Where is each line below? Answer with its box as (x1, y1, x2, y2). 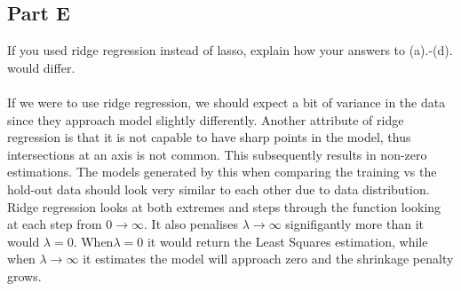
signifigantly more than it (285, 215, 424, 233)
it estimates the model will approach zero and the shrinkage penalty (83, 249, 454, 268)
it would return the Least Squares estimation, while (147, 232, 428, 250)
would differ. (7, 58, 76, 76)
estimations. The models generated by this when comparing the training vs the (7, 162, 437, 181)
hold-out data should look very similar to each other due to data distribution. (7, 179, 430, 198)
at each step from (7, 215, 102, 233)
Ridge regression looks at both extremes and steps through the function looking (7, 197, 441, 216)
